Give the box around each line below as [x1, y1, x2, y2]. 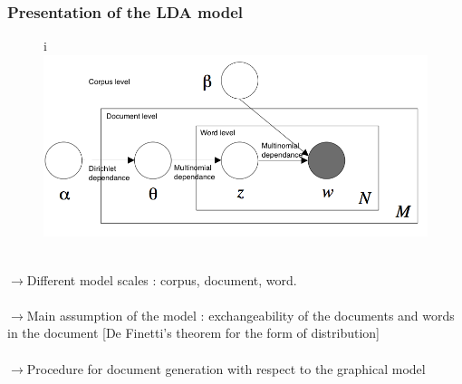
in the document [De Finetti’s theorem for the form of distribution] [7, 323, 380, 342]
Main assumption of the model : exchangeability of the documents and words [26, 305, 455, 324]
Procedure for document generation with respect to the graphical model [26, 359, 426, 378]
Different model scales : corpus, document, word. [26, 270, 297, 289]
